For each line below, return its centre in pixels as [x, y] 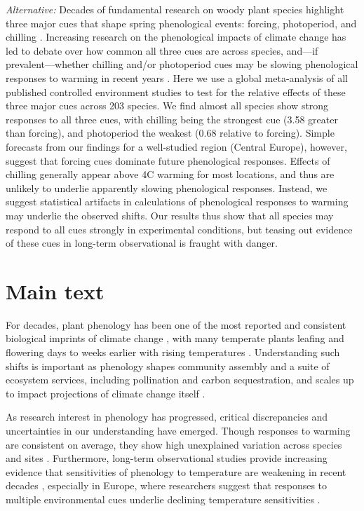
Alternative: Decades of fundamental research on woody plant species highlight [175, 9]
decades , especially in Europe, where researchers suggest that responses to [167, 485]
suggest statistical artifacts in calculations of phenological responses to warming [177, 202]
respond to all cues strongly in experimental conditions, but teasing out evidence [179, 229]
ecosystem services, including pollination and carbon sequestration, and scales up [180, 380]
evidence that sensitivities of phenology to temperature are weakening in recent [176, 471]
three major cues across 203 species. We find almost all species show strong [167, 105]
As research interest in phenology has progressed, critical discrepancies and [167, 417]
